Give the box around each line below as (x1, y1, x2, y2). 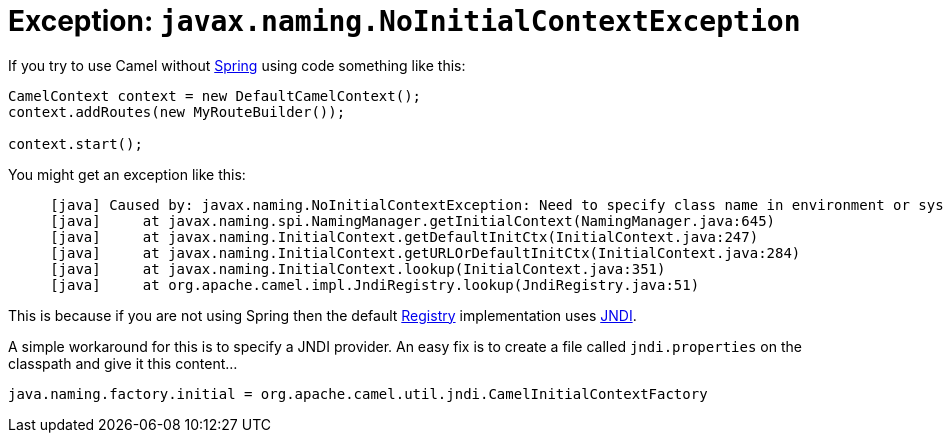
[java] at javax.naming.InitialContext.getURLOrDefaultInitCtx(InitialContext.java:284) (50, 244, 801, 261)
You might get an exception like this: (8, 165, 246, 183)
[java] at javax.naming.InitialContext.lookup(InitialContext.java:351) (50, 260, 666, 277)
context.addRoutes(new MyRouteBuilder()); (8, 103, 346, 120)
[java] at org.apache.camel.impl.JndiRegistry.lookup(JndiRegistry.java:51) (50, 276, 700, 293)
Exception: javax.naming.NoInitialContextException (8, 4, 801, 38)
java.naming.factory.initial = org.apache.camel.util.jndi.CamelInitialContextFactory (8, 385, 708, 402)
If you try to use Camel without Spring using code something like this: (8, 56, 466, 74)
